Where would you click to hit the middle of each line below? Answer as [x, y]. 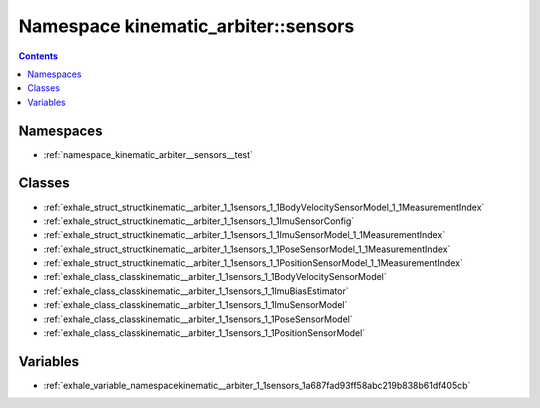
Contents [38, 56]
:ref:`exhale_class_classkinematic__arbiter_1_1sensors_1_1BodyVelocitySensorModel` [215, 277]
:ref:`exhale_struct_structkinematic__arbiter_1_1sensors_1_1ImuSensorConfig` [199, 221]
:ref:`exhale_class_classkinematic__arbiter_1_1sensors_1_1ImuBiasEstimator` [196, 291]
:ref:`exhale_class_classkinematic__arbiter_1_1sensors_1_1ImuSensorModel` [195, 305]
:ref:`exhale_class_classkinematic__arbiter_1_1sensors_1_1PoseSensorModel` [198, 319]
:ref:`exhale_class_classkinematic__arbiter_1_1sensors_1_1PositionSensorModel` [204, 333]
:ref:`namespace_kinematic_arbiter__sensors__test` [148, 154]
